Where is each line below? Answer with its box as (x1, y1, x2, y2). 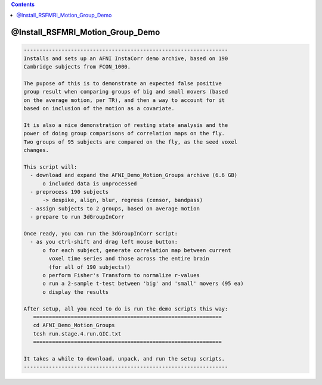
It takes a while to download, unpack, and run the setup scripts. (23, 355, 225, 362)
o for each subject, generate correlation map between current (42, 247, 231, 253)
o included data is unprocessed (42, 180, 137, 187)
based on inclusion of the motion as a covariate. (23, 105, 175, 112)
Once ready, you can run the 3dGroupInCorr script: (23, 230, 178, 237)
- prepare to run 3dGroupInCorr (30, 213, 125, 221)
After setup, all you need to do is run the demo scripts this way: (23, 305, 228, 312)
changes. (23, 147, 49, 154)
